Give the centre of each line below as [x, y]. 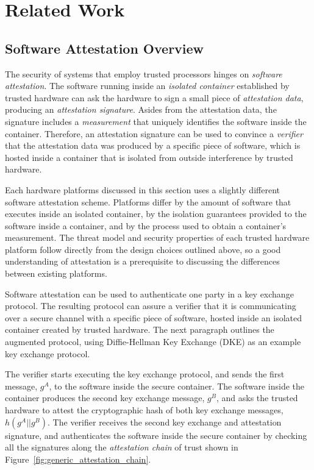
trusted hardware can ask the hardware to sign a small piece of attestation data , [154, 97]
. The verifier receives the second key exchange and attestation [165, 422]
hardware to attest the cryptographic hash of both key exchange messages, [144, 410]
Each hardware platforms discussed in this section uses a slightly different [142, 189]
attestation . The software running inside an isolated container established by [147, 86]
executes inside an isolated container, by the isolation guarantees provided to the [156, 214]
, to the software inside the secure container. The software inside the [177, 386]
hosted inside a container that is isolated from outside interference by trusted [149, 157]
